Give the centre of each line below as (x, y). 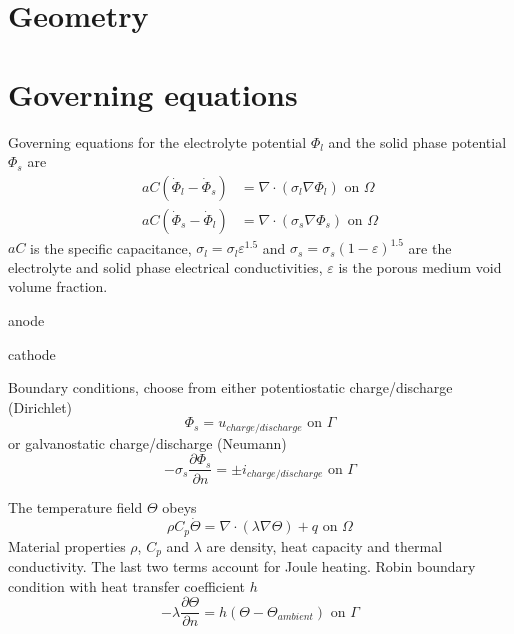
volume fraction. (58, 286)
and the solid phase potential (417, 141)
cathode (32, 353)
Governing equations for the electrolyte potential (157, 141)
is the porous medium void (420, 266)
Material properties (67, 545)
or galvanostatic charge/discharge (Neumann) (147, 442)
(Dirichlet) (40, 406)
